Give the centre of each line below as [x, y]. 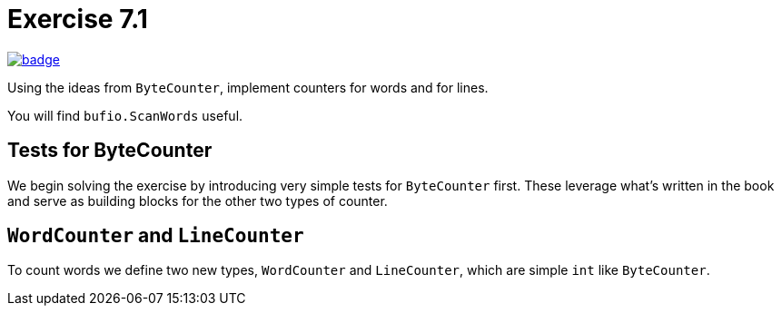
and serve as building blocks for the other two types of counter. [198, 201]
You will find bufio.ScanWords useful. [125, 115]
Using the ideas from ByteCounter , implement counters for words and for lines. [248, 87]
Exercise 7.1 [78, 19]
